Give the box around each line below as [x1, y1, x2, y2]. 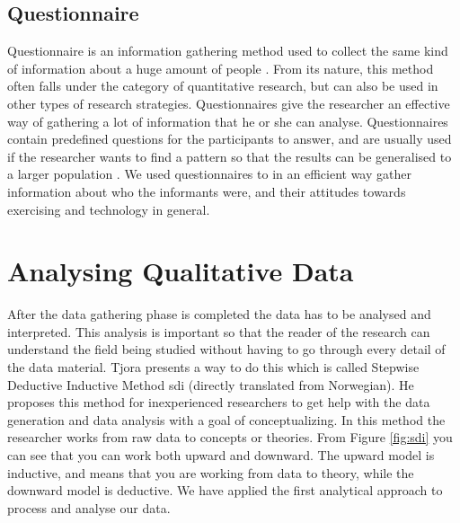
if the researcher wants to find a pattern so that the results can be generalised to [7, 146, 452, 165]
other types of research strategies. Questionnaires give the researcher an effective [7, 93, 450, 112]
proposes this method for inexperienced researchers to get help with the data [7, 393, 430, 412]
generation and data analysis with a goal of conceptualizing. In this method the [7, 410, 446, 429]
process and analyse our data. [7, 498, 171, 517]
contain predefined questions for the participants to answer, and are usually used [7, 129, 452, 148]
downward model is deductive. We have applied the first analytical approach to [7, 481, 443, 500]
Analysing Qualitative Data [7, 253, 354, 289]
